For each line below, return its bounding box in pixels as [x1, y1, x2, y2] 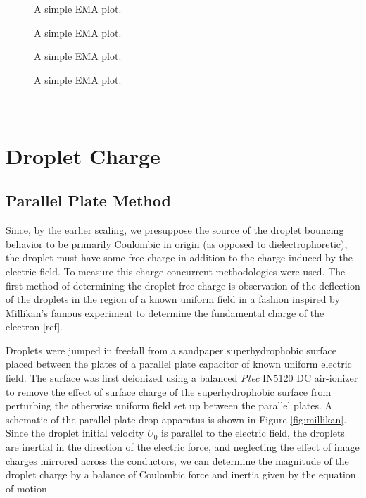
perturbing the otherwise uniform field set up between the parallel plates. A [6, 398, 333, 413]
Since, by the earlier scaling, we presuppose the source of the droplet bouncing [6, 223, 344, 237]
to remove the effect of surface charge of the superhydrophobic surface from [6, 384, 332, 399]
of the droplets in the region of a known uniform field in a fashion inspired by [6, 292, 340, 306]
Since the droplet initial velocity [6, 425, 144, 440]
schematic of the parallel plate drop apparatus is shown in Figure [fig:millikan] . [6, 411, 347, 426]
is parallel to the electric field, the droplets [161, 425, 345, 440]
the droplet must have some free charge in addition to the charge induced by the [6, 250, 353, 265]
